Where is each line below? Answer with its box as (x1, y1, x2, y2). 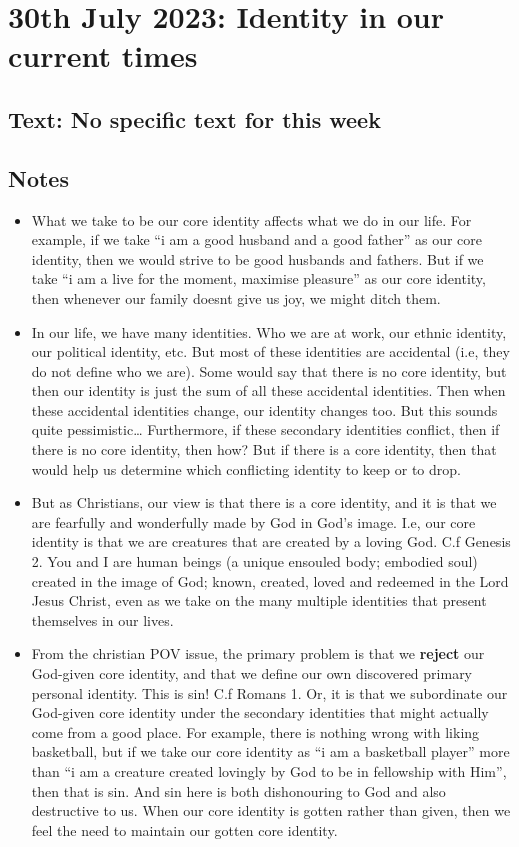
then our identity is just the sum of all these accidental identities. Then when (31, 380, 506, 401)
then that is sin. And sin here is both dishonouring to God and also (31, 780, 446, 801)
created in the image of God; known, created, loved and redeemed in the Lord (31, 570, 509, 591)
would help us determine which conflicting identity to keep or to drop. (31, 458, 461, 479)
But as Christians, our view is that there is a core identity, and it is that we (31, 492, 497, 513)
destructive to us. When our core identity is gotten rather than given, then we (31, 800, 511, 821)
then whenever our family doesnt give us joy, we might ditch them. (31, 287, 441, 308)
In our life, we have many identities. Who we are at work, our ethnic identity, (31, 321, 507, 342)
